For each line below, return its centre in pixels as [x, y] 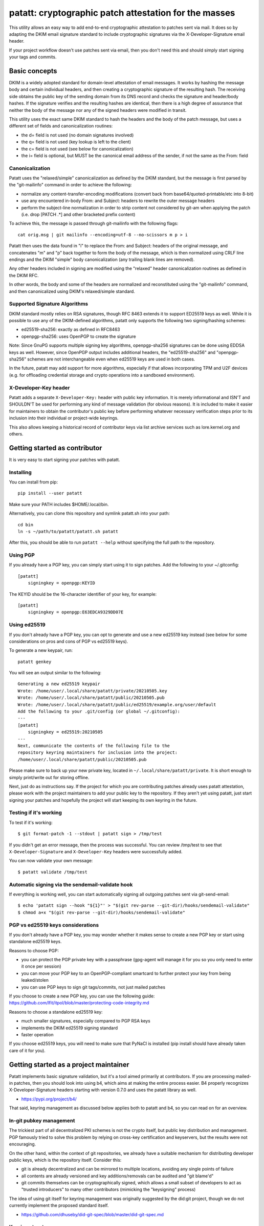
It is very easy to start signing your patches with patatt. [65, 460]
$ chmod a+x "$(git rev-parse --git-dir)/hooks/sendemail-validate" [101, 912]
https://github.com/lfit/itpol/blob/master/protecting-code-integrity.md [79, 1003]
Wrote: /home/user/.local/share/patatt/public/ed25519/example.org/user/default [117, 704]
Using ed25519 [27, 625]
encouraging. [22, 1144]
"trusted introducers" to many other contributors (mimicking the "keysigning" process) [108, 1190]
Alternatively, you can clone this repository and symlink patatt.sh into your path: [89, 513]
